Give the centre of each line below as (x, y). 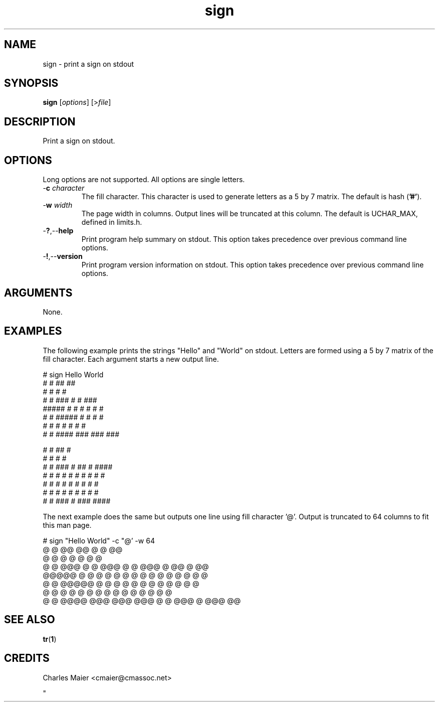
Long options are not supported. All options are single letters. (144, 180)
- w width (58, 205)
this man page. (67, 525)
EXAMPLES (33, 331)
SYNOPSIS (31, 83)
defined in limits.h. (112, 222)
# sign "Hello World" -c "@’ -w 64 (99, 540)
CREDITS (27, 658)
